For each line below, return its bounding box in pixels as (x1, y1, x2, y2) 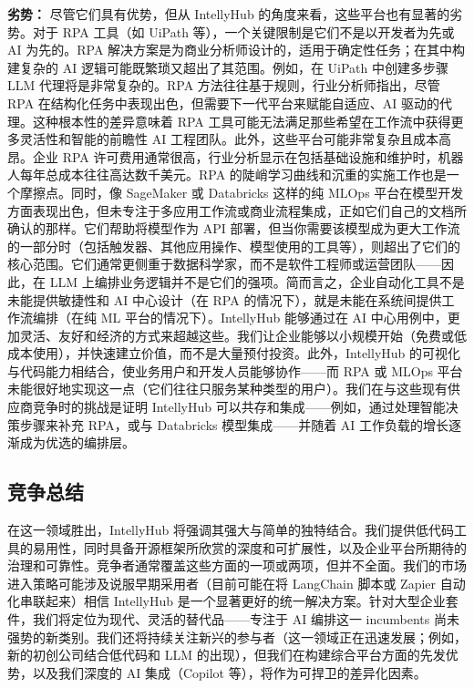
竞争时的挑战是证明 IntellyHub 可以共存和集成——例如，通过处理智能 (32, 397, 446, 416)
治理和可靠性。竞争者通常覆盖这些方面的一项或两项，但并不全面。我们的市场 (7, 556, 467, 575)
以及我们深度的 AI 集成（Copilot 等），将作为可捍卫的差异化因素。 (32, 662, 427, 682)
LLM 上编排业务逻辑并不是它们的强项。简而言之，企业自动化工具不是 (49, 272, 465, 291)
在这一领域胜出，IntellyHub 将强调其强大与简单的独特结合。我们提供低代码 (7, 520, 455, 539)
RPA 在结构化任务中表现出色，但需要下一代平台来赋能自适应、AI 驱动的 (7, 93, 440, 112)
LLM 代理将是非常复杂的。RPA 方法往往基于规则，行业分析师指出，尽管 (7, 76, 440, 95)
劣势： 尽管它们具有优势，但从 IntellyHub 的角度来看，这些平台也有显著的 (7, 5, 450, 23)
